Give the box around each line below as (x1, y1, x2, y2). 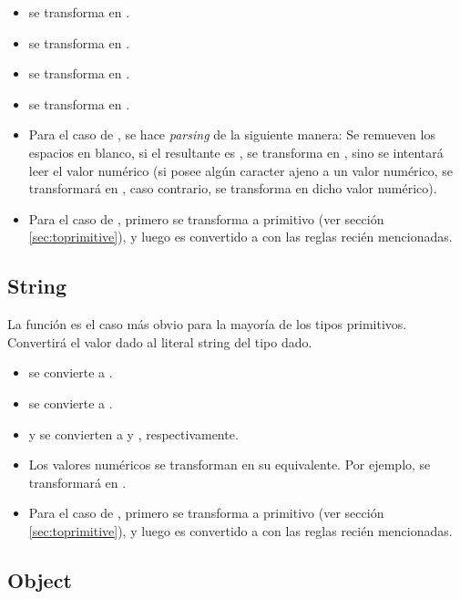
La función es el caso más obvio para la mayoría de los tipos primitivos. (7, 315, 407, 334)
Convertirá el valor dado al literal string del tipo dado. (7, 332, 312, 351)
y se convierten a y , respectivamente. (28, 424, 239, 443)
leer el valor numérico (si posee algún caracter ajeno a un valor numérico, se (28, 160, 453, 180)
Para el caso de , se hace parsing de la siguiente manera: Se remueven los (28, 125, 435, 144)
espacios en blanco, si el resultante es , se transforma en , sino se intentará (28, 142, 444, 161)
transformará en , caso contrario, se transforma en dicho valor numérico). (28, 179, 437, 198)
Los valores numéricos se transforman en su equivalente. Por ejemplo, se (28, 455, 431, 474)
